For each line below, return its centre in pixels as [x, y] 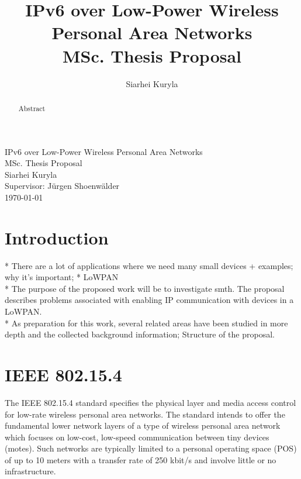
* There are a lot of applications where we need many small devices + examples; [149, 265]
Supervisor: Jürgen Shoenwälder [62, 186]
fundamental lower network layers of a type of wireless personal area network [143, 425]
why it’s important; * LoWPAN [62, 277]
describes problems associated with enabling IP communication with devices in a [149, 300]
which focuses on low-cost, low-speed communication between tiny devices [137, 437]
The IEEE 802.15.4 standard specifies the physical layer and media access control [150, 402]
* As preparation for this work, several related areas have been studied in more [146, 323]
